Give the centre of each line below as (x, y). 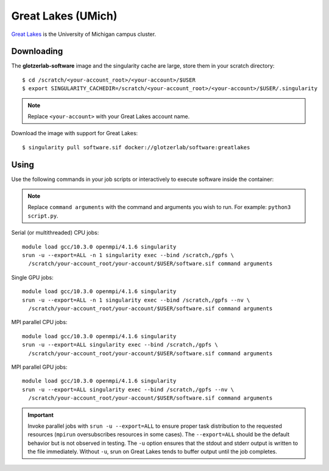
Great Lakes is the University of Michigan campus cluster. (84, 34)
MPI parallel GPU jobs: (39, 367)
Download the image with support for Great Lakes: (75, 133)
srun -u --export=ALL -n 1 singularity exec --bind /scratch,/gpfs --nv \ (136, 300)
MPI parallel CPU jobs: (39, 322)
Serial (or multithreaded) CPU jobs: (55, 233)
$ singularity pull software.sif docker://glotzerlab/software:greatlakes (136, 147)
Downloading (37, 51)
